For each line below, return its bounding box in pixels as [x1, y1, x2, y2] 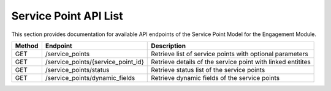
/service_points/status [45, 65, 110, 74]
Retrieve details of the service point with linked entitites [151, 57, 311, 66]
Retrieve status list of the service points [151, 65, 265, 74]
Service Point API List [11, 9, 123, 23]
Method [15, 42, 39, 50]
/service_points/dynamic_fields [45, 73, 135, 82]
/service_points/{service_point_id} [45, 57, 144, 66]
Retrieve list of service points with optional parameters [151, 49, 309, 58]
